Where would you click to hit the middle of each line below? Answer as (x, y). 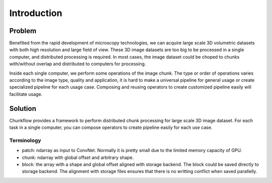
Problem (23, 31)
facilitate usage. (26, 94)
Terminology (25, 140)
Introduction (36, 13)
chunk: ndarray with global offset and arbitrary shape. (78, 157)
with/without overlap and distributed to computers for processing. (78, 64)
